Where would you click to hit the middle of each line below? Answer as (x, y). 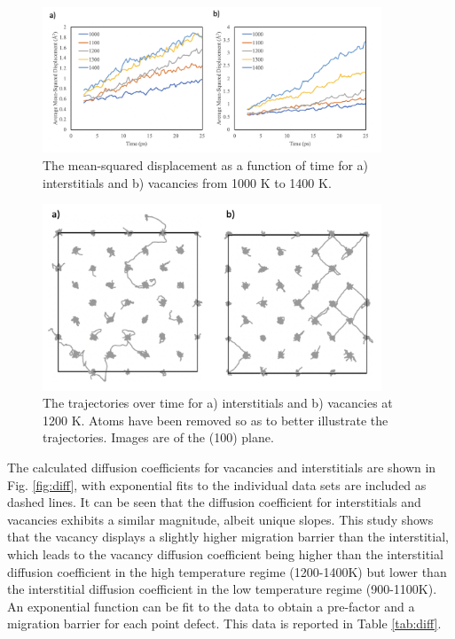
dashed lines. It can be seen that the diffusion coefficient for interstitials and (214, 502)
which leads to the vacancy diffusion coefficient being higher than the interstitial (225, 554)
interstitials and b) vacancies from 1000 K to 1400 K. (187, 182)
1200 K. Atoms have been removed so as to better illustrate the (216, 420)
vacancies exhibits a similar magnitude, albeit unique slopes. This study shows (220, 519)
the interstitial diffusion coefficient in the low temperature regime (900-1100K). (222, 589)
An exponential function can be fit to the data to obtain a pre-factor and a (211, 606)
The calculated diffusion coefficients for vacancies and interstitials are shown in (222, 468)
